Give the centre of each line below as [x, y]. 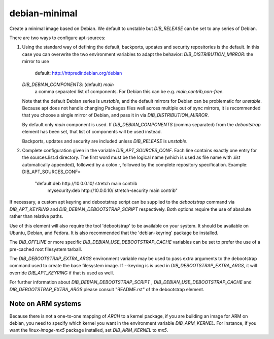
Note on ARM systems [45, 304]
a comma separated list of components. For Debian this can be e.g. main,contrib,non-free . [129, 92]
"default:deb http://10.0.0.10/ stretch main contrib [86, 183]
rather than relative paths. [36, 216]
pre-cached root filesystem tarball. [46, 249]
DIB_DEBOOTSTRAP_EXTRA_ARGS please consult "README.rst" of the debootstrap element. [107, 289]
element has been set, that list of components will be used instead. [92, 132]
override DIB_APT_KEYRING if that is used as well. [62, 273]
